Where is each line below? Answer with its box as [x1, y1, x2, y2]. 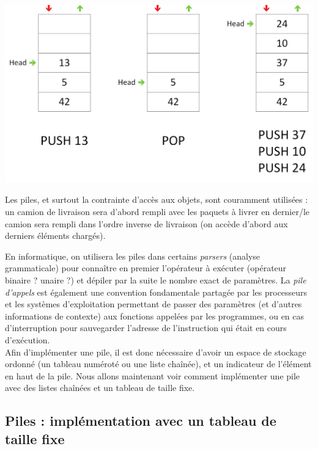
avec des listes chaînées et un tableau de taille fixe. [5, 381, 195, 394]
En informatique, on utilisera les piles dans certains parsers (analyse [5, 249, 261, 262]
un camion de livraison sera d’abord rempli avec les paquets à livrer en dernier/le [5, 205, 310, 218]
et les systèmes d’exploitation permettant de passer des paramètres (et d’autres [5, 298, 302, 310]
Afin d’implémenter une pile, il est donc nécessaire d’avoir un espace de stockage [5, 345, 306, 358]
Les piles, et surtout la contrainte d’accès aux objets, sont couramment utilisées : [5, 193, 308, 206]
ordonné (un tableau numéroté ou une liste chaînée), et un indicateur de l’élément [5, 357, 312, 370]
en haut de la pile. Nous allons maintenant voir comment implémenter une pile [5, 369, 300, 382]
